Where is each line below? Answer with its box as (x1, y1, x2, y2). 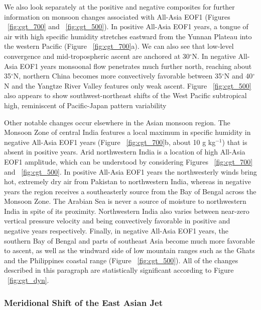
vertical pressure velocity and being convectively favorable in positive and (4, 215, 230, 226)
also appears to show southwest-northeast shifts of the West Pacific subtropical (4, 90, 247, 101)
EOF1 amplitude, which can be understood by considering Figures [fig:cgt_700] (4, 156, 253, 167)
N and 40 (224, 70, 253, 81)
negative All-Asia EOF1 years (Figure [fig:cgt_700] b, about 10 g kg (4, 136, 216, 147)
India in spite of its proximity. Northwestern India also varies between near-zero (4, 205, 249, 216)
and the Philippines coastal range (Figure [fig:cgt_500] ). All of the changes (4, 255, 238, 265)
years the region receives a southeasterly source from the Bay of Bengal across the (4, 186, 256, 196)
